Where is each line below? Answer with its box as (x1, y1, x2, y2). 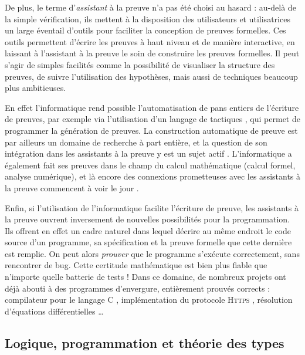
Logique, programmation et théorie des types (5, 333, 284, 351)
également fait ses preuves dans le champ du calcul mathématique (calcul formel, (5, 158, 296, 171)
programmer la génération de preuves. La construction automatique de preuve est (5, 124, 298, 136)
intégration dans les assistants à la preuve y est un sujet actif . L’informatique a (5, 147, 292, 160)
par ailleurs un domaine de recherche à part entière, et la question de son (5, 136, 267, 148)
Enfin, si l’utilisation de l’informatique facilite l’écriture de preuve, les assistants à (5, 201, 299, 214)
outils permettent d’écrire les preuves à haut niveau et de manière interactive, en (5, 35, 295, 48)
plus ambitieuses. (5, 82, 66, 94)
